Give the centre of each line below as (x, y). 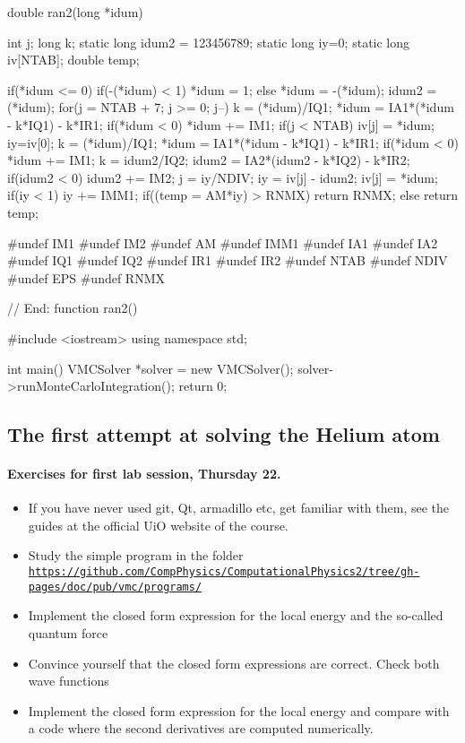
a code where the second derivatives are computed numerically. (201, 728)
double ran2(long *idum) (75, 12)
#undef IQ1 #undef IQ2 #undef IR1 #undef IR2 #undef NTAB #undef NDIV (228, 260)
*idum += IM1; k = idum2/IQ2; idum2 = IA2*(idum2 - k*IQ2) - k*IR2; (209, 160)
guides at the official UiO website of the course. (158, 525)
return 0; (203, 386)
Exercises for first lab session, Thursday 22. (144, 474)
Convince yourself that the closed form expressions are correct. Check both (234, 663)
